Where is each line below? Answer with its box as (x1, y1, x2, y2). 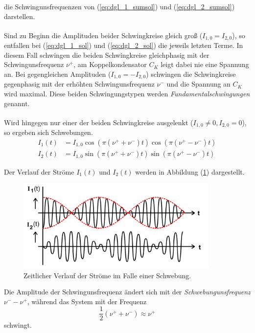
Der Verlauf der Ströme (4, 166, 74, 177)
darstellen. (4, 11, 35, 21)
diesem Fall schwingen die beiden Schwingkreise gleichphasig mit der (4, 49, 209, 60)
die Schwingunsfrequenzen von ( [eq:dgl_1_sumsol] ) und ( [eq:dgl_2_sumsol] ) (4, 1, 235, 11)
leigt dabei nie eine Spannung (161, 59, 249, 69)
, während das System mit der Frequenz (27, 296, 147, 306)
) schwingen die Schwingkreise (146, 69, 236, 79)
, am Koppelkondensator (73, 59, 147, 69)
